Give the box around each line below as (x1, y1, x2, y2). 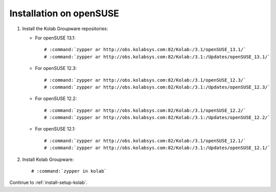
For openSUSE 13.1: (35, 35, 76, 41)
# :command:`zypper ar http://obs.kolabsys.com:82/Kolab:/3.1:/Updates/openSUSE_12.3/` (44, 84, 271, 90)
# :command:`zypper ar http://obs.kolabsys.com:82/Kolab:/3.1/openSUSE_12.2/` (44, 107, 246, 113)
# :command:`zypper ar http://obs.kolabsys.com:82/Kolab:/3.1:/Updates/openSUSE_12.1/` (44, 145, 271, 151)
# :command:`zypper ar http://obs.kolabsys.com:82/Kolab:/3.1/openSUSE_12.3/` (44, 77, 246, 83)
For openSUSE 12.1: (35, 126, 76, 132)
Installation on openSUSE (9, 8, 120, 19)
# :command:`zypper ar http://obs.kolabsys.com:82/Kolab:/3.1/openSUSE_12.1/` (44, 138, 246, 143)
